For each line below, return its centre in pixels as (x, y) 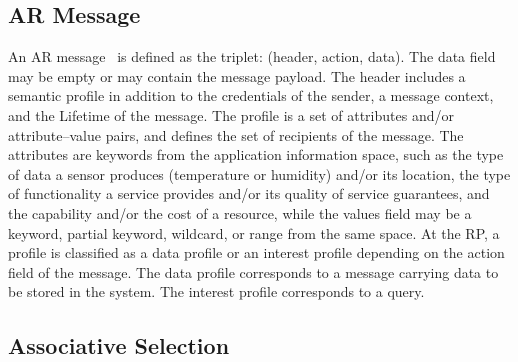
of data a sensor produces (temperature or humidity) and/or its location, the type (259, 173)
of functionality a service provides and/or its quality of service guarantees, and (249, 193)
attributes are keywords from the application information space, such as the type (256, 154)
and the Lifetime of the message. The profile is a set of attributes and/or (231, 114)
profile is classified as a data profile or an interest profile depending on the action (256, 252)
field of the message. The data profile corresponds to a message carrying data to (253, 271)
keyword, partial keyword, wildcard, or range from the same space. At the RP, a (254, 232)
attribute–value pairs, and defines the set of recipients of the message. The (236, 134)
